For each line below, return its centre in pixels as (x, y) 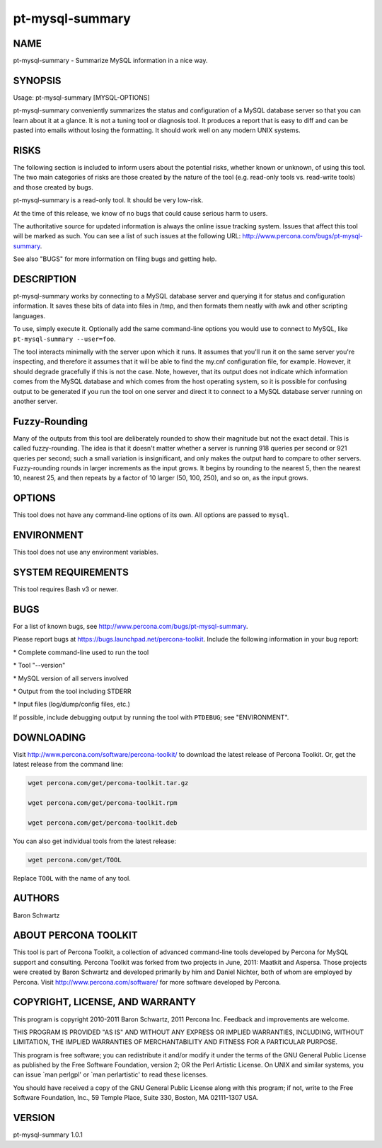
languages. (29, 315)
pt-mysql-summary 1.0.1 (48, 1135)
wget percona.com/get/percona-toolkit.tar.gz (108, 783)
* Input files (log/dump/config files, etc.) (72, 705)
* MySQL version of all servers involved (71, 678)
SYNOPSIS (37, 80)
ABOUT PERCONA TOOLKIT (75, 935)
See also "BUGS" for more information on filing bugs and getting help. (115, 259)
